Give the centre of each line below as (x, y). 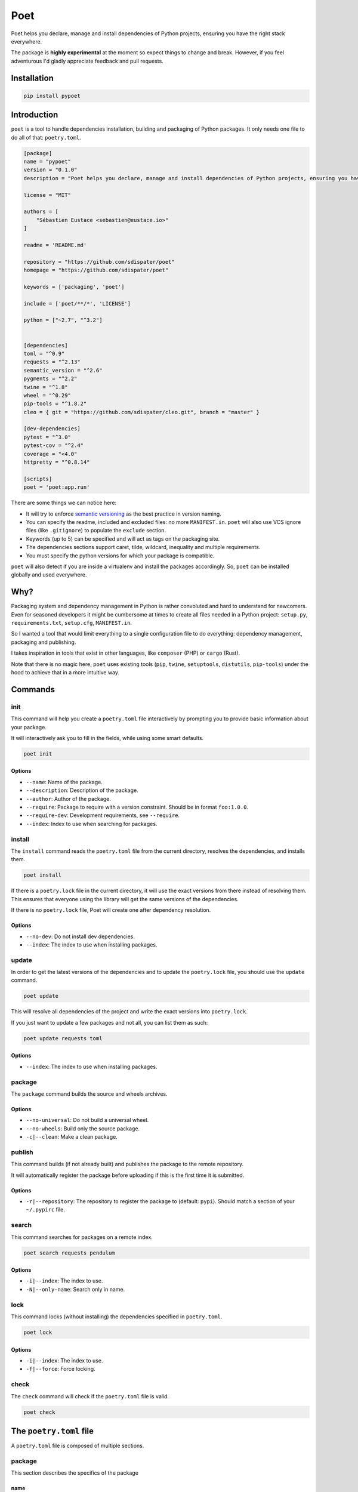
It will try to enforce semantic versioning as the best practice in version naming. (124, 514)
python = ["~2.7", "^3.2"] (63, 320)
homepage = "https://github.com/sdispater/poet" (96, 270)
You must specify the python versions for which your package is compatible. (120, 556)
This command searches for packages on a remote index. (82, 1237)
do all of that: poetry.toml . (46, 137)
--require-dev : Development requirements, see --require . (103, 815)
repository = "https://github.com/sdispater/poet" (99, 262)
